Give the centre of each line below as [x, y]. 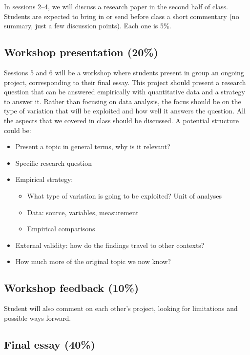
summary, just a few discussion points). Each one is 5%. [88, 26]
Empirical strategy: [44, 179]
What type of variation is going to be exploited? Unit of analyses [125, 195]
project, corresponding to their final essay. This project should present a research [125, 82]
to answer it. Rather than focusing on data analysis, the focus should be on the [123, 101]
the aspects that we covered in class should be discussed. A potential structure [122, 120]
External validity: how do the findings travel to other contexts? [110, 245]
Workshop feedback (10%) [72, 288]
